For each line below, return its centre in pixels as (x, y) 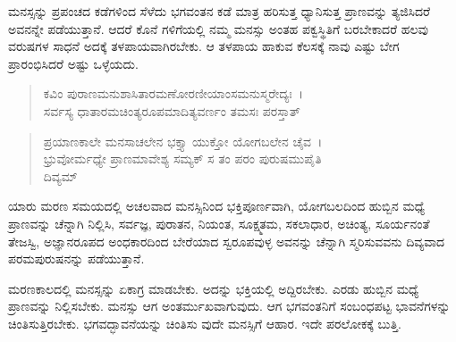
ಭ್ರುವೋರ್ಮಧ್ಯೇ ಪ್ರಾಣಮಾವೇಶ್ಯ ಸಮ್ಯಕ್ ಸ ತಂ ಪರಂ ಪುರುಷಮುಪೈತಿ (182, 158)
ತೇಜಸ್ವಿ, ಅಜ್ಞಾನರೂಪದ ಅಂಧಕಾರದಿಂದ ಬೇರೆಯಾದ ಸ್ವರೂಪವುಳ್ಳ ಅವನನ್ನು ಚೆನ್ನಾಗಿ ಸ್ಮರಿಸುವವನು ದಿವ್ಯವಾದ (227, 241)
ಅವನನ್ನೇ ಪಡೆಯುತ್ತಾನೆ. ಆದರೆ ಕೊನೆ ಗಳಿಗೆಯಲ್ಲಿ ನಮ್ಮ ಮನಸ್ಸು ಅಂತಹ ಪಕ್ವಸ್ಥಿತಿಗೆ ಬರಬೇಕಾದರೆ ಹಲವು (218, 28)
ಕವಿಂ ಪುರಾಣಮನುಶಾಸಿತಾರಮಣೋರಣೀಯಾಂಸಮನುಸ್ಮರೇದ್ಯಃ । (173, 93)
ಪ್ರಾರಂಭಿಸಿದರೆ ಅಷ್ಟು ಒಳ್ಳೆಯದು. (73, 63)
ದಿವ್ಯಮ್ (60, 175)
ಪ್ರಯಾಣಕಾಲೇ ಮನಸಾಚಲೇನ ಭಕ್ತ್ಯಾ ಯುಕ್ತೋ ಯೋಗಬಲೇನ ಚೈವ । (183, 141)
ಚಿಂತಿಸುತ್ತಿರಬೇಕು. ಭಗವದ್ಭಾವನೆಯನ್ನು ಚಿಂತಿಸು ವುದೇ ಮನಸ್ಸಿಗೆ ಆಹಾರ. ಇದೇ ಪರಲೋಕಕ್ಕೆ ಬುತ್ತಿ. (205, 323)
